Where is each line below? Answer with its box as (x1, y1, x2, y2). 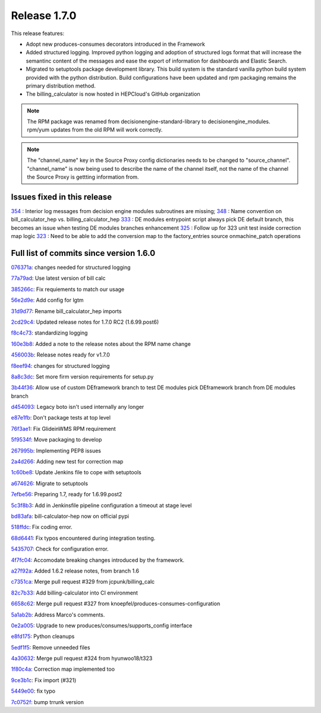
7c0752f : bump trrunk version (11, 698, 84, 705)
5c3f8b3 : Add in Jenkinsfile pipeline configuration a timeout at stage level (11, 502, 192, 509)
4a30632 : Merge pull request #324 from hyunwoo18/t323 (11, 655, 153, 662)
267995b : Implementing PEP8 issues (11, 447, 101, 454)
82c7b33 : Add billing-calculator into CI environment (11, 589, 138, 596)
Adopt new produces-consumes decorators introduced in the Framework (26, 40, 205, 48)
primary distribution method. (26, 82, 96, 89)
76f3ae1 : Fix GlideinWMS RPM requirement (11, 425, 116, 432)
